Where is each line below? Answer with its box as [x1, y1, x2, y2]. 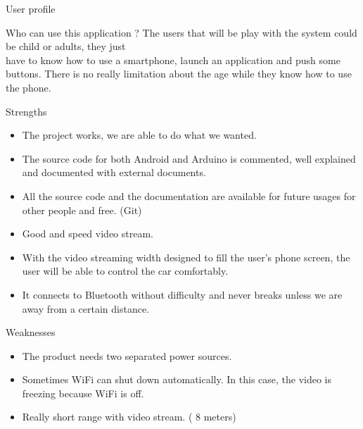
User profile [6, 1, 56, 15]
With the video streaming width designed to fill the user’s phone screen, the [22, 249, 350, 264]
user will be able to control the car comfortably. [22, 263, 229, 278]
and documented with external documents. [22, 165, 206, 180]
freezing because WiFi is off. [22, 385, 144, 400]
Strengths [6, 104, 47, 118]
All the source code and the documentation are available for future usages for [22, 188, 356, 203]
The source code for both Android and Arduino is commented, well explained [22, 151, 356, 166]
